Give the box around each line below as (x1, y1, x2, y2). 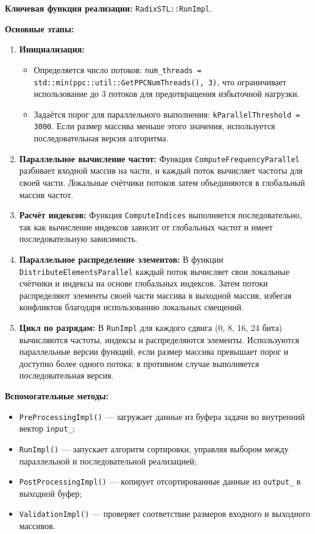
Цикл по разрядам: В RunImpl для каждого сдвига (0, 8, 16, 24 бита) (19, 321, 283, 333)
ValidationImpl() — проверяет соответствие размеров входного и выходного (19, 507, 311, 520)
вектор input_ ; (19, 422, 75, 435)
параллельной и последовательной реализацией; (19, 454, 197, 467)
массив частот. (19, 188, 74, 201)
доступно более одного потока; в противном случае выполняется (19, 357, 260, 369)
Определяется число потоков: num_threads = (34, 63, 202, 76)
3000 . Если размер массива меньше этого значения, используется (34, 119, 275, 132)
